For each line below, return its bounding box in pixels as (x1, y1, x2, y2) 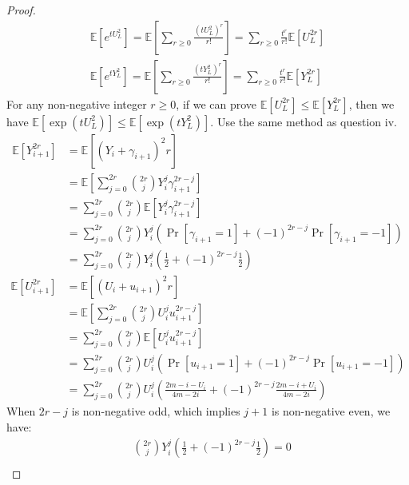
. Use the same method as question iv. (210, 113, 397, 129)
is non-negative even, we (271, 402, 391, 419)
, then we (348, 95, 395, 112)
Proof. (6, 2, 36, 18)
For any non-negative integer (6, 95, 147, 112)
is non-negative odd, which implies (71, 402, 240, 419)
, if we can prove (176, 95, 257, 112)
